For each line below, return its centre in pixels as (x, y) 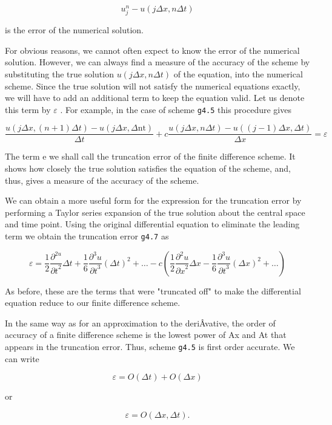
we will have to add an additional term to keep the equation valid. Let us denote (155, 98)
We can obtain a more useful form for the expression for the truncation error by (153, 200)
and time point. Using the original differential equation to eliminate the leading (152, 224)
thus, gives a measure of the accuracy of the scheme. (102, 180)
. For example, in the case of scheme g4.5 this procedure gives (176, 109)
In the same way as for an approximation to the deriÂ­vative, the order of (140, 323)
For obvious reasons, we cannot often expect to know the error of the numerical (152, 50)
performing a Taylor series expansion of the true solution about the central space (155, 212)
